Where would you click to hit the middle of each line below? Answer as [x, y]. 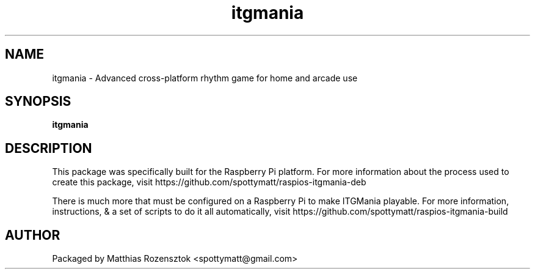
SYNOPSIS [38, 102]
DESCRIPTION [49, 148]
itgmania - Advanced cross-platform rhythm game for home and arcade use [205, 78]
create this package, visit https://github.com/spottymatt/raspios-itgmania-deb [209, 182]
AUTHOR [33, 235]
